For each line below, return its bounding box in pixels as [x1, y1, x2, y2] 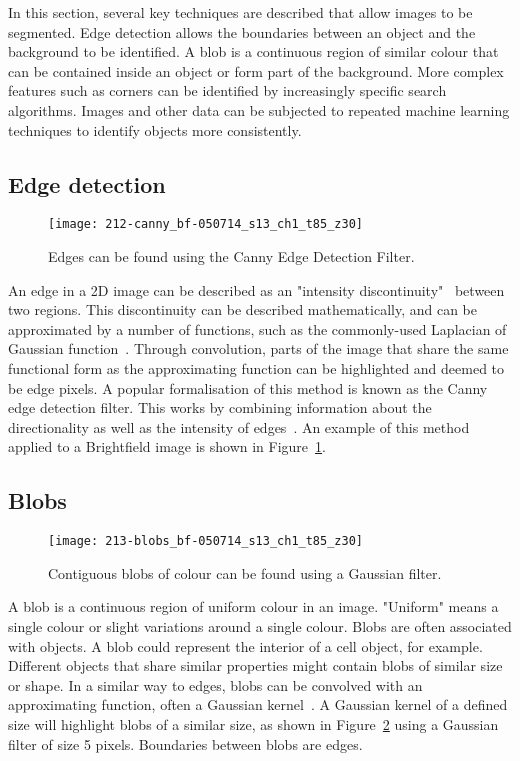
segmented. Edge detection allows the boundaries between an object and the [8, 21, 476, 42]
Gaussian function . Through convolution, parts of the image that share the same [8, 338, 509, 359]
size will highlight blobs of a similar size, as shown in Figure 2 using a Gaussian [8, 713, 499, 734]
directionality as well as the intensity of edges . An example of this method [8, 416, 470, 437]
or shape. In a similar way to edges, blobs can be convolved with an [8, 674, 423, 695]
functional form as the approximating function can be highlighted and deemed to [8, 357, 505, 378]
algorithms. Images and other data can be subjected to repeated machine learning [8, 99, 510, 120]
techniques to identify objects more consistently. [8, 119, 302, 140]
